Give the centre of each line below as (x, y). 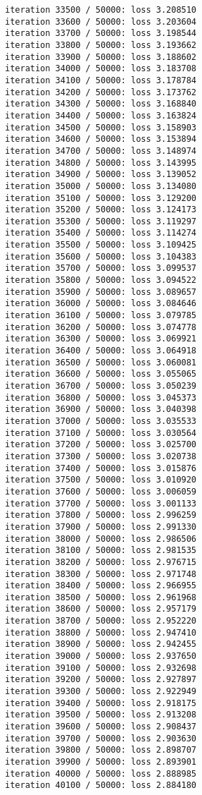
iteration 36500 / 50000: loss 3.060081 (101, 362)
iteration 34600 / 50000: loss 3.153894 (101, 139)
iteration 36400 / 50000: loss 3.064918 (101, 351)
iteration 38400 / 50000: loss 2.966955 (101, 586)
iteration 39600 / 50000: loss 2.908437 (101, 727)
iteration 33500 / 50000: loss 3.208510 (101, 10)
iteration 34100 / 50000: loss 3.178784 (101, 80)
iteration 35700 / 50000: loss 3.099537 (101, 268)
